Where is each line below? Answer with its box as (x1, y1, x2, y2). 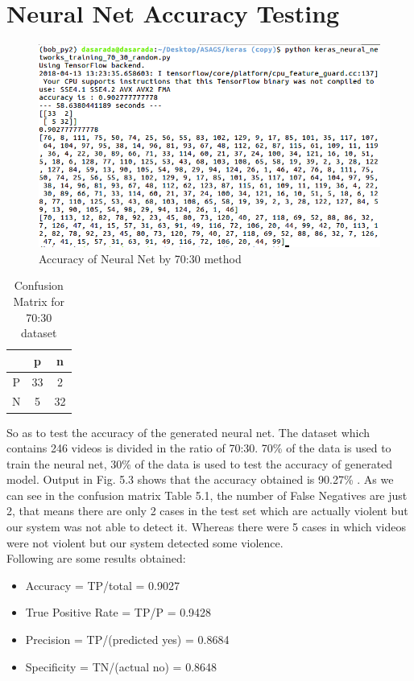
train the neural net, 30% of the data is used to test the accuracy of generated (6, 455, 393, 472)
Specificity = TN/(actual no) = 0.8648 (25, 658, 217, 675)
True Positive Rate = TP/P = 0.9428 (25, 604, 212, 621)
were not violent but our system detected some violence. (6, 534, 284, 551)
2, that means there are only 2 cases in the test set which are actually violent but (6, 502, 408, 519)
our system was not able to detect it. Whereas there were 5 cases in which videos (6, 518, 407, 535)
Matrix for (13, 292, 64, 309)
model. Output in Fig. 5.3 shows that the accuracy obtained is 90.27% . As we (6, 471, 394, 488)
